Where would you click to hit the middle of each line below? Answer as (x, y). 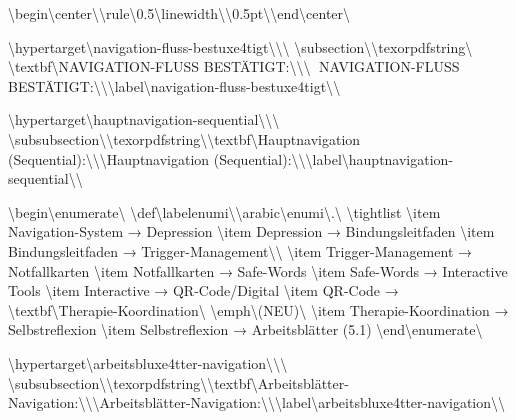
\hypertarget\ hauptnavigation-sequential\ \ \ (144, 119)
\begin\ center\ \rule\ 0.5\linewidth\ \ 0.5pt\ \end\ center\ (179, 13)
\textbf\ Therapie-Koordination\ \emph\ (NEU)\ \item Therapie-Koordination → (258, 309)
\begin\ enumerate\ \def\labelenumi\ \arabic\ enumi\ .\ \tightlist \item (224, 211)
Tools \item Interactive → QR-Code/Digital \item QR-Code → (203, 290)
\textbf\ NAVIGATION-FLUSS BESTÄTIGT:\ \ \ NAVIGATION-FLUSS (234, 66)
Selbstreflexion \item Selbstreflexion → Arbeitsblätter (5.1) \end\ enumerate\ (245, 329)
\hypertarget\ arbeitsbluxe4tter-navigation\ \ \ (148, 362)
